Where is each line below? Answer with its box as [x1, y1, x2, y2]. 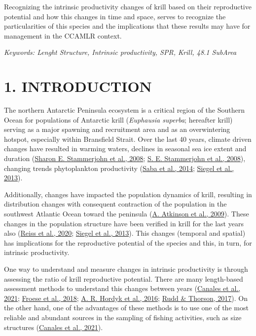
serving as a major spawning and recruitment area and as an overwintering [4, 124, 230, 134]
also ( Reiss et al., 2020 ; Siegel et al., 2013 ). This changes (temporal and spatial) [4, 228, 246, 238]
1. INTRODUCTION [4, 76, 152, 96]
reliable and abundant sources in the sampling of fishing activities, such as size [4, 312, 242, 322]
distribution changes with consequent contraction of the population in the [4, 199, 227, 209]
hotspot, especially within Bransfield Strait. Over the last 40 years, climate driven [4, 133, 252, 144]
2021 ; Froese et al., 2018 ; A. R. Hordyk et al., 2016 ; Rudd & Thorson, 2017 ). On [4, 293, 248, 303]
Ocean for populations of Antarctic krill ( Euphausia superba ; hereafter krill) [4, 114, 233, 125]
